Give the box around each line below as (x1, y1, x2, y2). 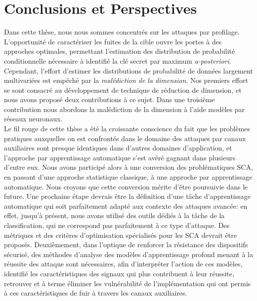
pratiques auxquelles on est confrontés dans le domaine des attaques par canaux (4, 133, 246, 143)
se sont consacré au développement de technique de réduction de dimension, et (4, 84, 242, 95)
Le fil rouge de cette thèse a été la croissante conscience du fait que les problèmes (4, 123, 251, 134)
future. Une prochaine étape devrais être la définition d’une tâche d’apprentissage (4, 191, 251, 201)
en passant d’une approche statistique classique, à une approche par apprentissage (4, 172, 253, 182)
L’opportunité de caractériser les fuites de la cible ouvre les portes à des (4, 36, 222, 46)
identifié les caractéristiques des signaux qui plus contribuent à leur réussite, (4, 268, 234, 278)
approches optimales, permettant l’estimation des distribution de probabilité (4, 46, 235, 56)
